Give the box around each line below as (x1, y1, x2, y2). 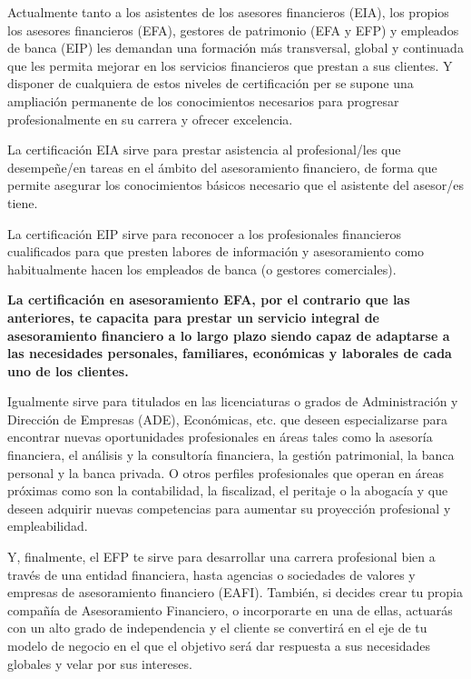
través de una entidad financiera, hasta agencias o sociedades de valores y (7, 564, 416, 584)
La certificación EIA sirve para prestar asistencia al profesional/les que (7, 140, 401, 159)
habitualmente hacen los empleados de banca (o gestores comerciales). (7, 259, 397, 278)
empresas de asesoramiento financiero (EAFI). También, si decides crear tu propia (7, 583, 463, 602)
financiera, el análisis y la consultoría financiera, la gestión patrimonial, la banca (7, 445, 455, 464)
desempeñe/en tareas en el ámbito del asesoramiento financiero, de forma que (7, 157, 437, 176)
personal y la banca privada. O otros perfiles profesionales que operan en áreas (7, 463, 445, 482)
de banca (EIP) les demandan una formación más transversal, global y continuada (7, 38, 464, 57)
